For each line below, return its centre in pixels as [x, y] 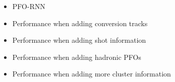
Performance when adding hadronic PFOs [77, 57]
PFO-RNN [29, 6]
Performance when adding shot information [79, 40]
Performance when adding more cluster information [92, 74]
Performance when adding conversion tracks [80, 23]
